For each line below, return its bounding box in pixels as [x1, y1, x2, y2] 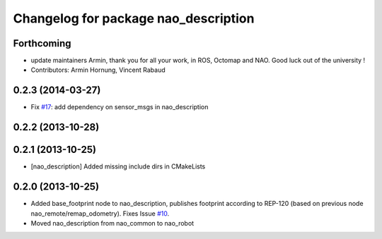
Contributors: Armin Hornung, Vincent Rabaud [30, 66, 166, 74]
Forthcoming [13, 37, 71, 49]
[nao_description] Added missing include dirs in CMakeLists [30, 162, 206, 171]
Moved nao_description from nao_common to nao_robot [30, 219, 195, 227]
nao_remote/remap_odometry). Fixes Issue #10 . [30, 209, 170, 218]
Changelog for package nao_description [13, 11, 255, 26]
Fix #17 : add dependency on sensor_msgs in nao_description [30, 103, 209, 111]
